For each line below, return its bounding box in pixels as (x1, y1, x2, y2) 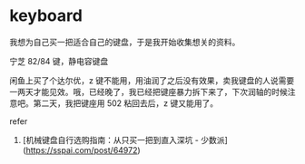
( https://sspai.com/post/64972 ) (22, 144, 141, 155)
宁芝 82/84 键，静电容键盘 (9, 55, 109, 66)
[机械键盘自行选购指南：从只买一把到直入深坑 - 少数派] (22, 134, 229, 145)
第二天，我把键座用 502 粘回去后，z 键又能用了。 (33, 97, 219, 109)
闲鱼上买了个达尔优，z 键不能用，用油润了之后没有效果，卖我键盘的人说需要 (9, 74, 295, 86)
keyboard (9, 5, 84, 26)
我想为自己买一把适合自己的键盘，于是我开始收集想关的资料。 (9, 36, 241, 47)
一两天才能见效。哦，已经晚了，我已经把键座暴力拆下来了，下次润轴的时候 (9, 86, 288, 97)
